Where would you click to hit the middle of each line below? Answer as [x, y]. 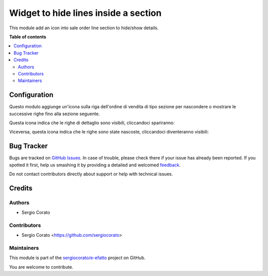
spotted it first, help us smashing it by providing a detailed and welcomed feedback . [95, 165]
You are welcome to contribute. [41, 267]
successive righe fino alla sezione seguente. [55, 114]
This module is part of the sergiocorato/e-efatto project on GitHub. [77, 258]
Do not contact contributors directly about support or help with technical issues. [91, 174]
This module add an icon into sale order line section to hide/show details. [84, 28]
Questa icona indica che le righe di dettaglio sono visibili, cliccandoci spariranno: [92, 123]
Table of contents [28, 37]
